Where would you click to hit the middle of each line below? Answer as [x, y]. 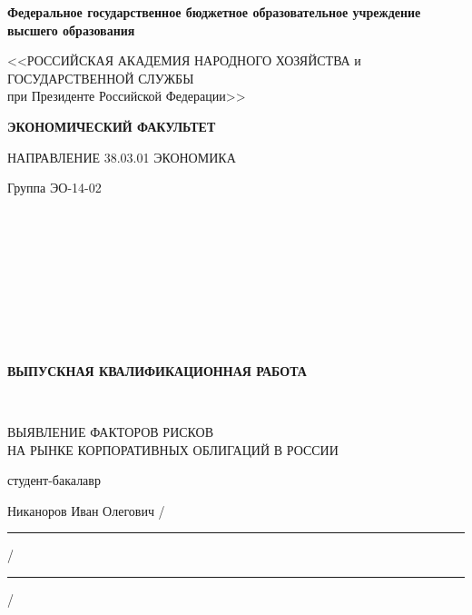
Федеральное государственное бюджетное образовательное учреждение [214, 12]
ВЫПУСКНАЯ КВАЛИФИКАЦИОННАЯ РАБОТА [157, 370]
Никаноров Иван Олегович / [86, 510]
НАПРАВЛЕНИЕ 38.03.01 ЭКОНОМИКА [122, 157]
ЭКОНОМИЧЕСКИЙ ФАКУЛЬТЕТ [112, 126]
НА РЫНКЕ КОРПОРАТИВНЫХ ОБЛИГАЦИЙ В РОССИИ [173, 449]
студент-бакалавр [54, 480]
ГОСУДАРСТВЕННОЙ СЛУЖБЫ [101, 78]
